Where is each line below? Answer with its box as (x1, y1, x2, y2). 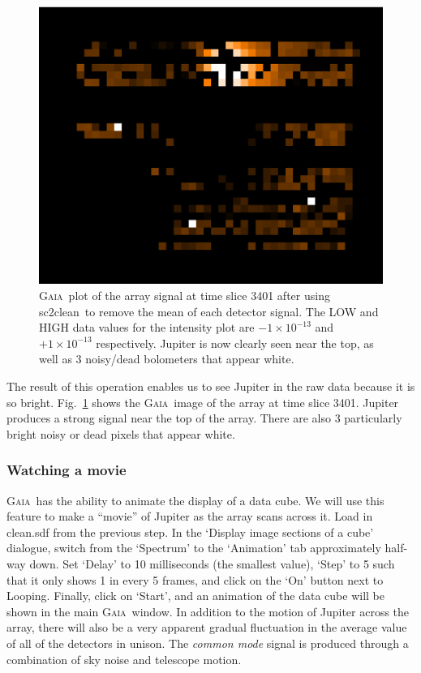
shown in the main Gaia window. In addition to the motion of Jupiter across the (6, 602, 410, 619)
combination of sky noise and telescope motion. (6, 650, 242, 667)
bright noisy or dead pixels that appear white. (6, 425, 235, 442)
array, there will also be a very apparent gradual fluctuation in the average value (6, 619, 407, 636)
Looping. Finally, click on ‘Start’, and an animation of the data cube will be (6, 587, 385, 604)
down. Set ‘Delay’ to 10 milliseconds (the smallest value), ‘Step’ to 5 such (29, 555, 395, 572)
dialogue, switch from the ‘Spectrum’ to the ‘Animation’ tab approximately (6, 539, 381, 556)
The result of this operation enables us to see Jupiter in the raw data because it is (6, 377, 415, 394)
